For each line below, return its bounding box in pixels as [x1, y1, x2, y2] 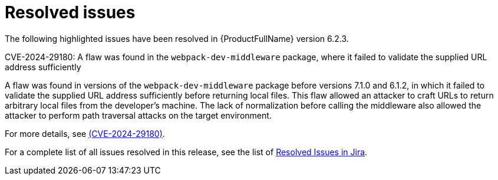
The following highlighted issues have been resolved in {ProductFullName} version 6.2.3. [5, 33, 349, 44]
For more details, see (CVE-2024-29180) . [5, 128, 165, 139]
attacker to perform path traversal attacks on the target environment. [5, 110, 272, 120]
